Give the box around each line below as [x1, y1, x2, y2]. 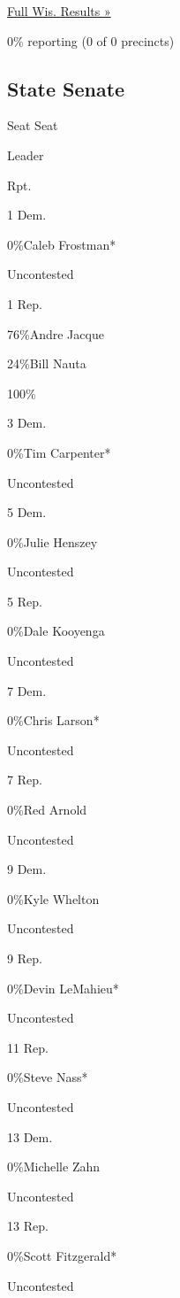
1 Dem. [7, 205, 47, 224]
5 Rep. [7, 591, 42, 610]
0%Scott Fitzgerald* [7, 1246, 117, 1264]
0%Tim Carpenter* [7, 443, 111, 461]
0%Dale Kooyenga [7, 622, 105, 640]
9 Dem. [7, 860, 47, 878]
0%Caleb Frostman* [7, 235, 116, 253]
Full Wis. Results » [7, 2, 111, 19]
